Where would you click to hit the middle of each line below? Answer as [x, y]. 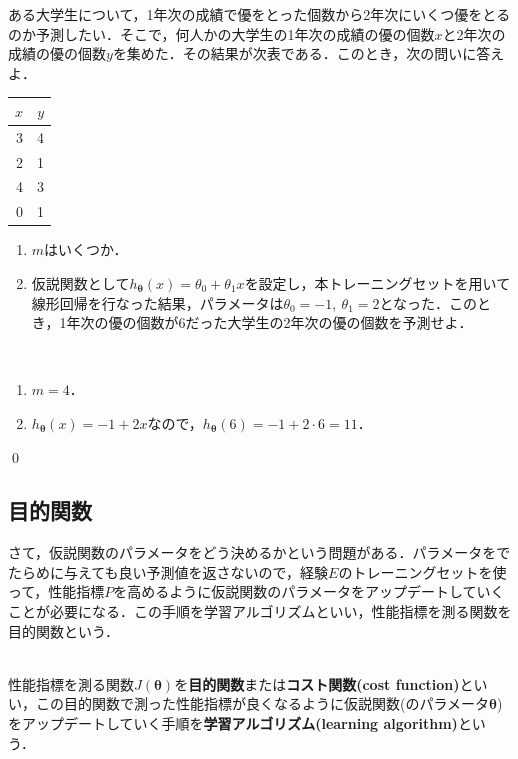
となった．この [428, 302]
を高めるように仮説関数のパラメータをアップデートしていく [309, 591]
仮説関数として [80, 282]
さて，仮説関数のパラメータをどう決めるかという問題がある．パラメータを [252, 552]
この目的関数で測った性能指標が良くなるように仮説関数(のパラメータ [262, 703]
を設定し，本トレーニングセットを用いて [377, 282]
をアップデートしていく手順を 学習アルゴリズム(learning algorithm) [233, 723]
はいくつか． [86, 249]
